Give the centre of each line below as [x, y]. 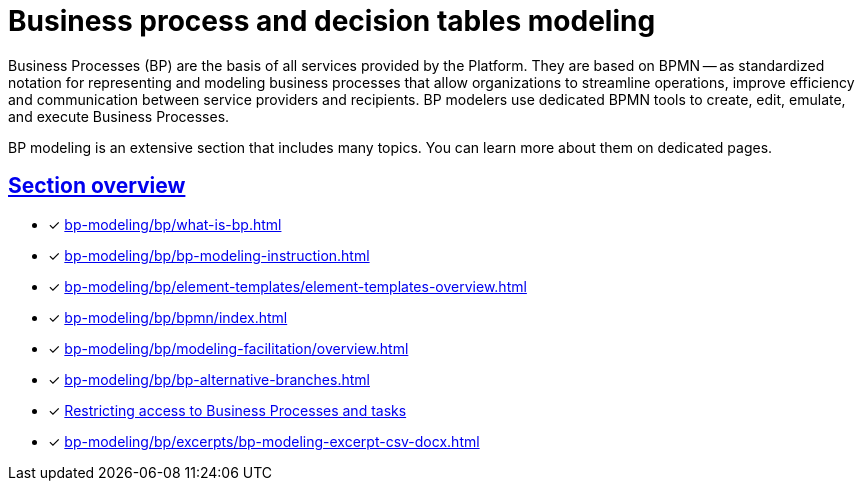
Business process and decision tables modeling [332, 21]
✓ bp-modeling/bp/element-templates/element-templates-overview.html [287, 286]
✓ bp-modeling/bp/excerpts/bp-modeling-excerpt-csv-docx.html [264, 441]
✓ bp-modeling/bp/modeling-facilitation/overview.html [228, 348]
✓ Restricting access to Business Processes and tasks [227, 410]
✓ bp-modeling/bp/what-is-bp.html [165, 224]
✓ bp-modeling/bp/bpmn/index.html [168, 317]
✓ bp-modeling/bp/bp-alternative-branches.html [209, 379]
